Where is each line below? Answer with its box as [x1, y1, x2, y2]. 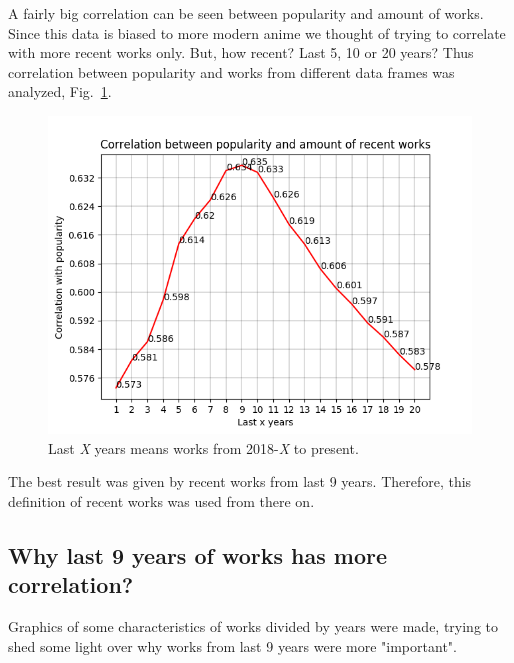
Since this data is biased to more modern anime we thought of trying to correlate [8, 22, 506, 43]
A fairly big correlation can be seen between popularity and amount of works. [8, 3, 484, 23]
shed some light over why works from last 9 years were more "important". [8, 635, 457, 656]
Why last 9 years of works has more [8, 539, 388, 570]
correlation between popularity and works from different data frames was [8, 61, 455, 82]
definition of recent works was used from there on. [8, 490, 315, 511]
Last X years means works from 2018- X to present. [48, 437, 359, 458]
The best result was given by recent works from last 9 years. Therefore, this [8, 471, 472, 492]
